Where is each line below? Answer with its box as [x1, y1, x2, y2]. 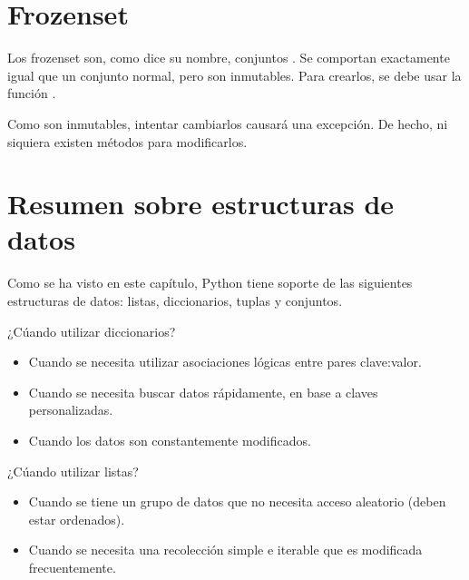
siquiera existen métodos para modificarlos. [7, 132, 248, 151]
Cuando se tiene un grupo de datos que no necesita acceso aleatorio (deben [28, 492, 446, 511]
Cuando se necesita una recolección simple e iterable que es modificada [28, 540, 423, 559]
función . [7, 84, 56, 103]
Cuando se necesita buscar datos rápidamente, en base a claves [28, 382, 378, 401]
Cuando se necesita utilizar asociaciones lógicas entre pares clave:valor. [28, 352, 422, 371]
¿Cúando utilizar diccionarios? [7, 321, 176, 340]
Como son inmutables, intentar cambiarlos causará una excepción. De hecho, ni [7, 113, 448, 133]
